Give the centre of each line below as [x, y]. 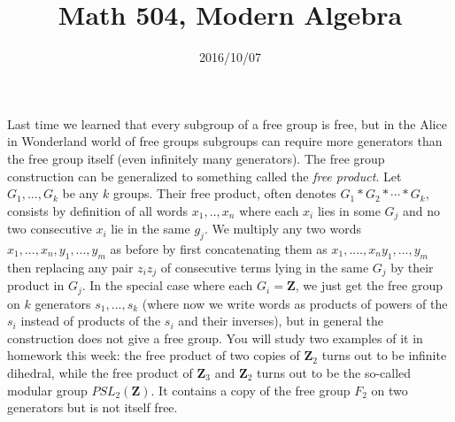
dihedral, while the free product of [100, 373]
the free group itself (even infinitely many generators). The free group [196, 158]
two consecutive [50, 229]
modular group [47, 390]
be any [81, 193]
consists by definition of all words [98, 210]
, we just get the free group [369, 285]
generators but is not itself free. [93, 407]
